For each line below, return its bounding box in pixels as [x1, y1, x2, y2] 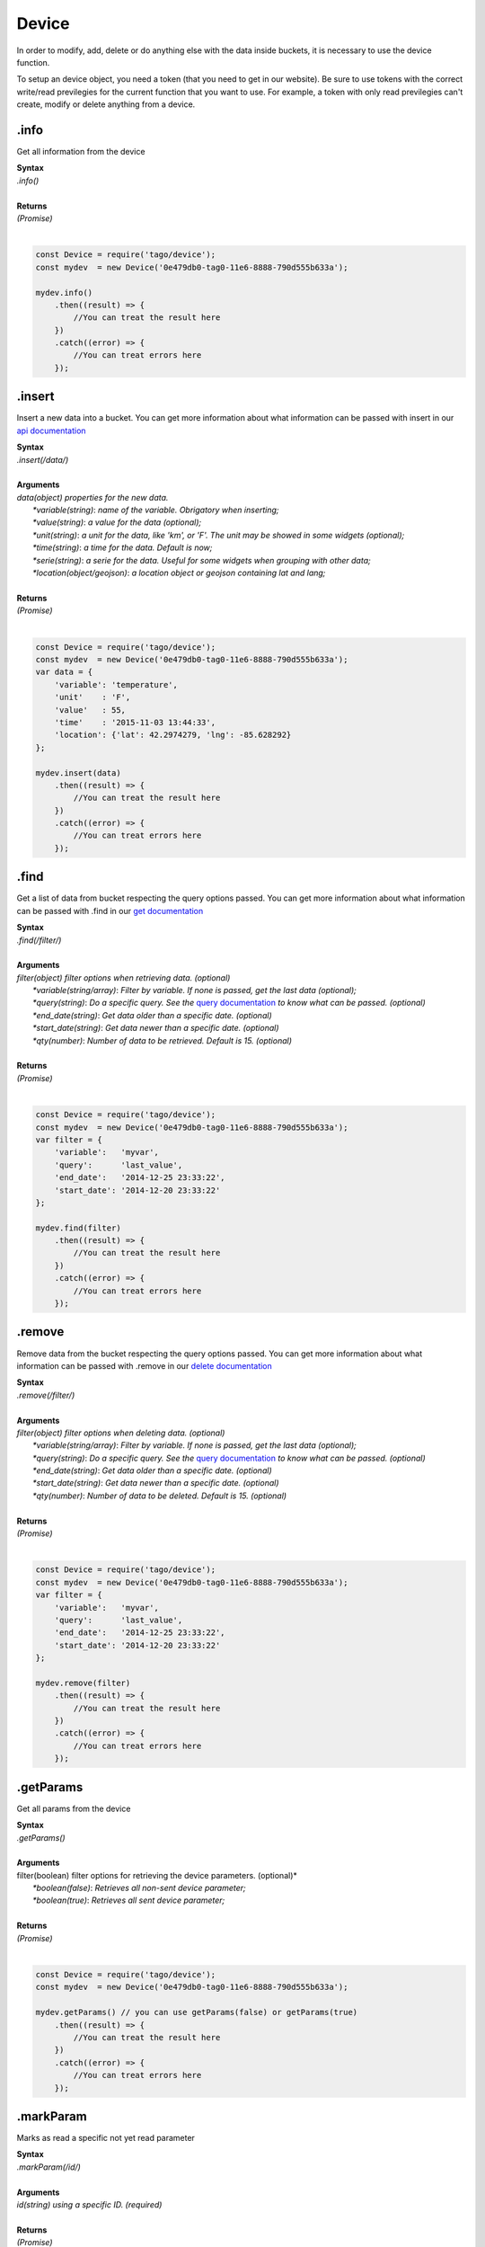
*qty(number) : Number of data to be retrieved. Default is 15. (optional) [32, 1035, 292, 1046]
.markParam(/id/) [16, 2162, 81, 2172]
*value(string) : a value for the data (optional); [32, 517, 202, 528]
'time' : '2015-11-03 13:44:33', [54, 717, 216, 727]
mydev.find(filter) [35, 1222, 121, 1233]
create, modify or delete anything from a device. [16, 99, 196, 110]
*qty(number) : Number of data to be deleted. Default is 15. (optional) [32, 1490, 287, 1501]
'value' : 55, [54, 705, 126, 715]
